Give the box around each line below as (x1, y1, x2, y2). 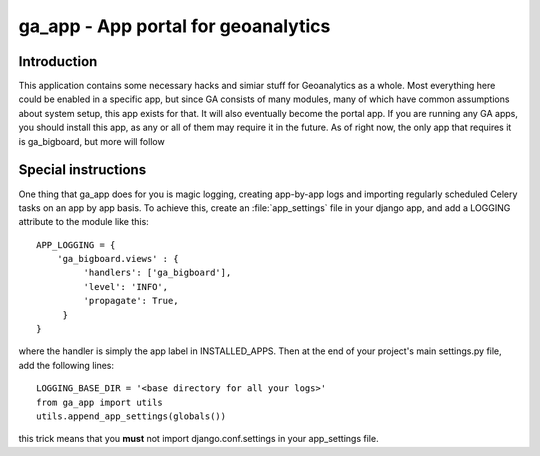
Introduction (18, 53, 98, 70)
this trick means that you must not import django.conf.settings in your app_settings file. (18, 433, 379, 445)
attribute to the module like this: (18, 216, 149, 228)
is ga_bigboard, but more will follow (18, 135, 165, 147)
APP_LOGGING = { (36, 239, 116, 250)
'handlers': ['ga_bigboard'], (83, 267, 232, 279)
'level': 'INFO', (83, 281, 169, 292)
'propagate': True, (83, 295, 179, 307)
